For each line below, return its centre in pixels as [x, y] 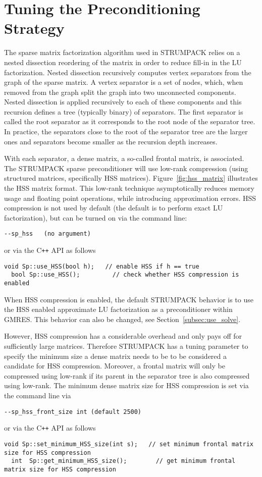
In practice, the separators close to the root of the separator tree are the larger [126, 131]
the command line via [38, 395]
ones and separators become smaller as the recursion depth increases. [111, 141]
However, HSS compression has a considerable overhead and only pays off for [123, 336]
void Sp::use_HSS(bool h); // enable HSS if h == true [102, 266]
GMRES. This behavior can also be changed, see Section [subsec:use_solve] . [122, 319]
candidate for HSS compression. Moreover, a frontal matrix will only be [115, 366]
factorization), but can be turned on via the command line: [96, 217]
